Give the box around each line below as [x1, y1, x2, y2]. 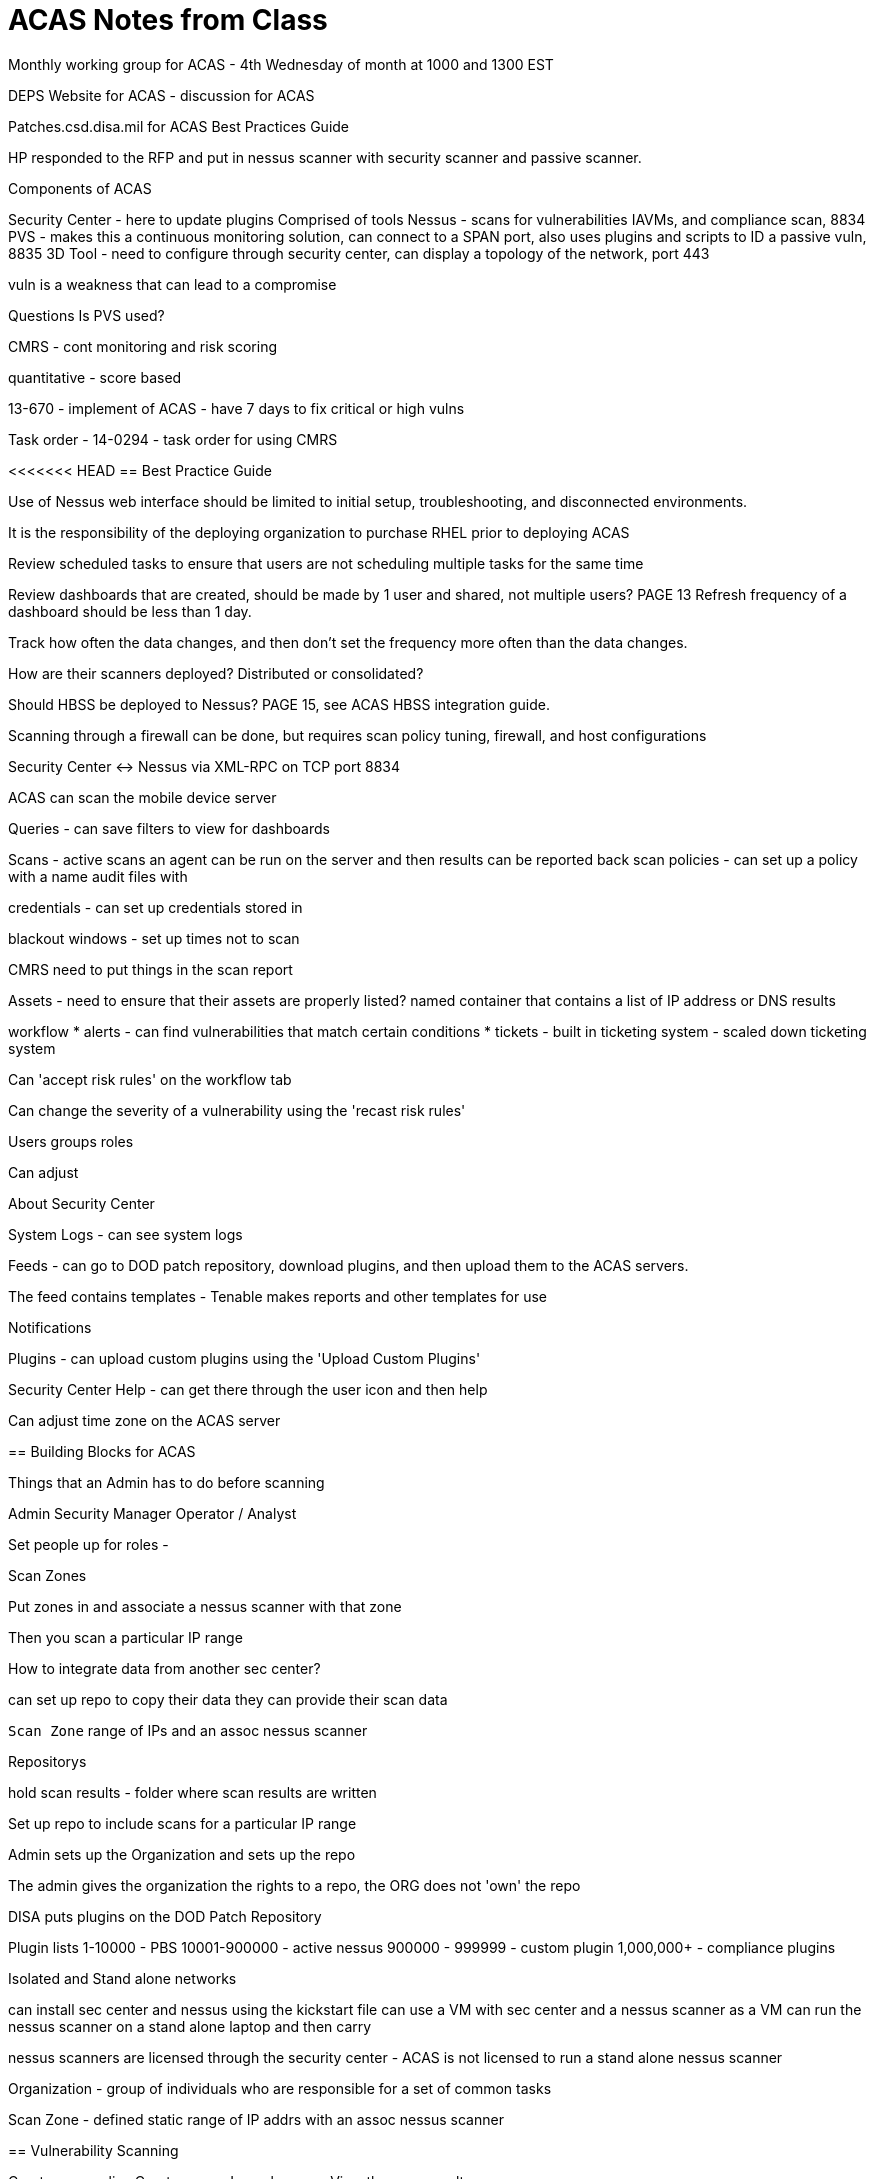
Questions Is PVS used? [8, 306, 165, 324]
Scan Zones [8, 1566, 87, 1584]
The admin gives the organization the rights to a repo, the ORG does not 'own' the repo [8, 1876, 581, 1894]
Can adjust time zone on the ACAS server [8, 1411, 281, 1429]
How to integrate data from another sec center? [8, 1659, 321, 1677]
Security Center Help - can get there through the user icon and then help [8, 1380, 488, 1398]
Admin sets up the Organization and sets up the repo [8, 1845, 356, 1863]
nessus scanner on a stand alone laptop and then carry [8, 2017, 372, 2035]
